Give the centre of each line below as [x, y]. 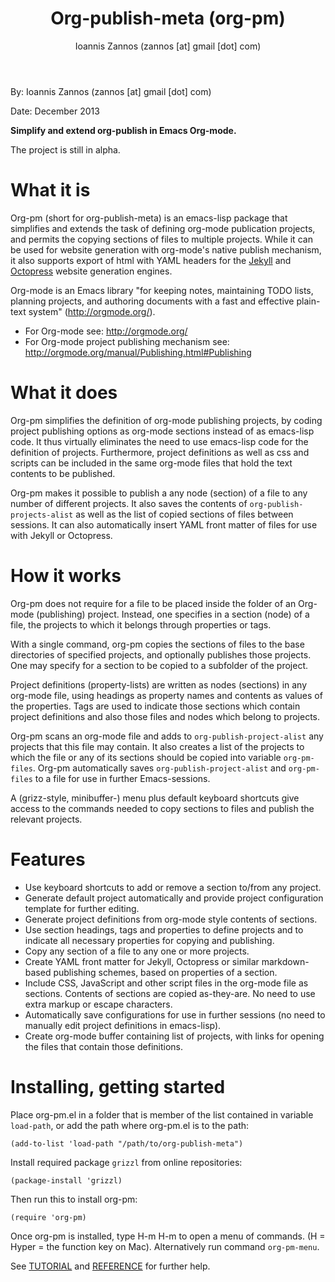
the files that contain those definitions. [103, 1046]
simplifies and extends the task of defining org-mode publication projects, [163, 228]
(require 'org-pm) [48, 1217]
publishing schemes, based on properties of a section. [165, 972]
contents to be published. [63, 473]
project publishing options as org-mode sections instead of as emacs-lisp [162, 431]
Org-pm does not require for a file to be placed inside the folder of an [153, 603]
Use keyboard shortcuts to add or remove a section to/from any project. [173, 887]
